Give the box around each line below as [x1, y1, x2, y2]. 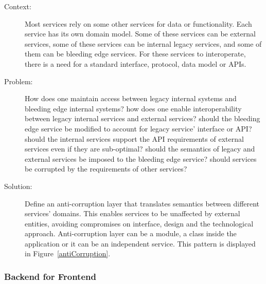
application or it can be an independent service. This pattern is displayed [25, 238, 256, 249]
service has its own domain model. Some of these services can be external [25, 28, 256, 39]
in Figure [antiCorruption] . [25, 248, 111, 259]
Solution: [4, 180, 32, 191]
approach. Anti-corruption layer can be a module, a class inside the [25, 228, 237, 239]
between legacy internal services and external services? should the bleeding [25, 113, 260, 124]
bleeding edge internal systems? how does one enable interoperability [25, 103, 242, 113]
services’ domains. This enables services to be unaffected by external [25, 208, 240, 219]
